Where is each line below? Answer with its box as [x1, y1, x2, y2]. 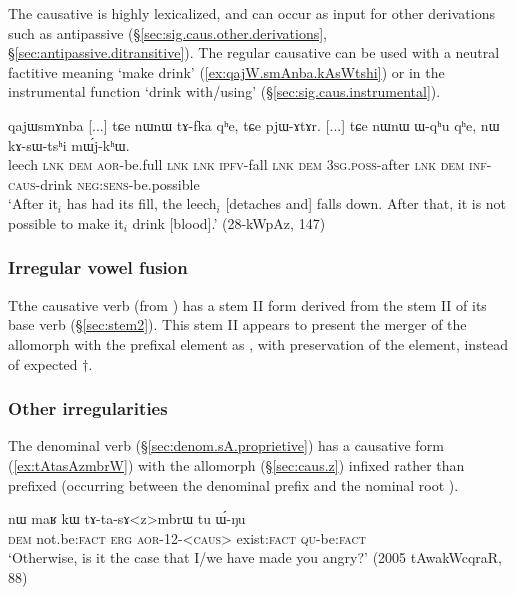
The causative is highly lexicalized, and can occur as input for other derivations [8, 3, 495, 23]
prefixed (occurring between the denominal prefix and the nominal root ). [8, 474, 459, 495]
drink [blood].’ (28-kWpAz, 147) [132, 212, 326, 233]
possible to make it [8, 212, 124, 233]
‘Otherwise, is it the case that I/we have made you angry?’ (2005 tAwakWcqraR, [8, 547, 503, 568]
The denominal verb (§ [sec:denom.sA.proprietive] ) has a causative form [8, 435, 444, 456]
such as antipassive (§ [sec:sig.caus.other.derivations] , [8, 22, 327, 43]
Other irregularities [8, 396, 168, 421]
